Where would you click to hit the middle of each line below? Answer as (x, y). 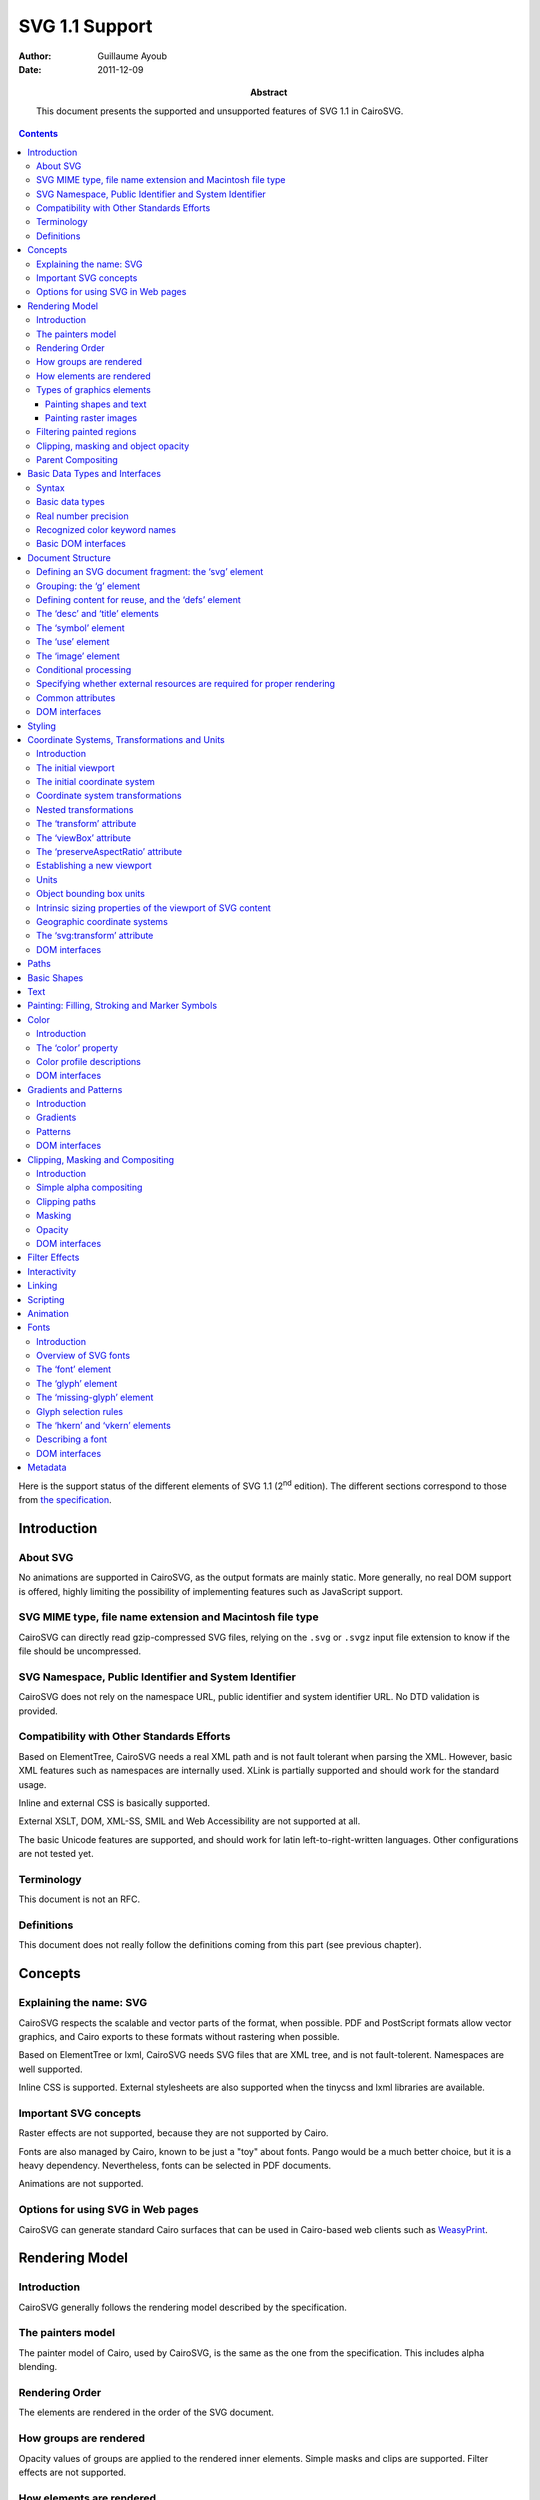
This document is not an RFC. (79, 1899)
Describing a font (72, 1439)
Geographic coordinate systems (102, 921)
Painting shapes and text (96, 404)
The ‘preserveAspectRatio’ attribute (109, 852)
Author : (35, 56)
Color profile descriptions (89, 1061)
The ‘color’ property (77, 1047)
